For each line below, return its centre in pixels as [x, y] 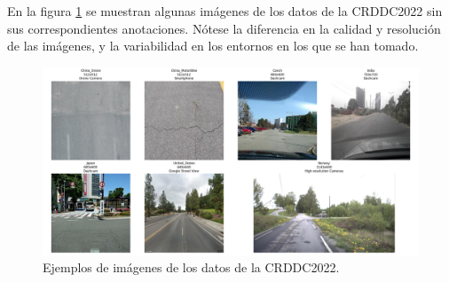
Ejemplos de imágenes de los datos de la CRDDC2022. [191, 267]
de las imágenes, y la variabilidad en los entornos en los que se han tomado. [213, 46]
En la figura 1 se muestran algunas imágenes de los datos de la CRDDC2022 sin [225, 11]
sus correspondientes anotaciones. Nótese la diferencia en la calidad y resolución [224, 28]
